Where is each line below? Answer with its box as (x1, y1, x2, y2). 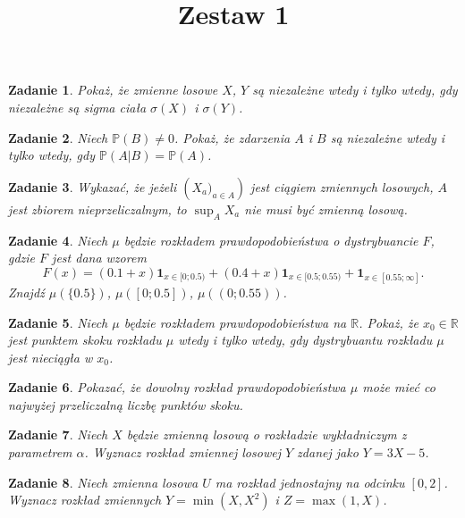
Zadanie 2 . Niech (8, 128, 108, 146)
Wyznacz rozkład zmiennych (8, 490, 162, 509)
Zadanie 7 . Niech (8, 425, 108, 444)
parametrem (8, 443, 72, 462)
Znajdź (8, 282, 45, 301)
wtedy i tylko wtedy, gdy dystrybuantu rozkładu (178, 330, 433, 349)
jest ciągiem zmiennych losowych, (250, 177, 434, 196)
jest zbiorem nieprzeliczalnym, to (8, 199, 187, 218)
